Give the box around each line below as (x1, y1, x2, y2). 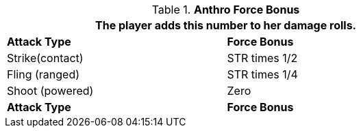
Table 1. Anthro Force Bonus (151, 3, 300, 16)
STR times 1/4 (227, 68, 298, 81)
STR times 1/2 (227, 51, 298, 65)
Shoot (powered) (7, 84, 94, 98)
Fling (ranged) (7, 68, 80, 81)
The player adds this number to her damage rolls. (95, 18, 356, 32)
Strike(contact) (7, 51, 84, 65)
